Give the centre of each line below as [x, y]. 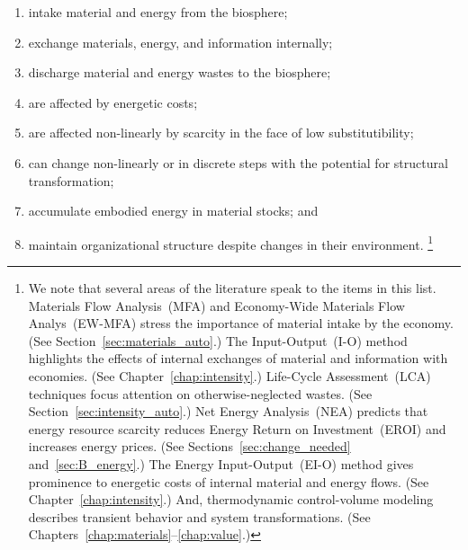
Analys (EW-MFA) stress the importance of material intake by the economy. [241, 323]
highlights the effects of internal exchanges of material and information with [238, 358]
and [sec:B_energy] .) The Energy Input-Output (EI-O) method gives [221, 463]
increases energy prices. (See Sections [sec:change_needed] [189, 446]
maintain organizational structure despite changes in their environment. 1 [231, 243]
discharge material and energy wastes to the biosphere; [180, 72]
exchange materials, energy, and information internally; [180, 42]
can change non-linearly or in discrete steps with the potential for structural [238, 162]
